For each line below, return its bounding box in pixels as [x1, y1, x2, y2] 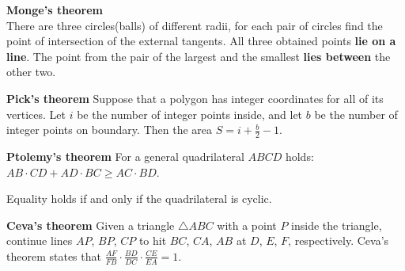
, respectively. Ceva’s [288, 232, 389, 249]
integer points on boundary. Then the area [6, 121, 213, 138]
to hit [138, 232, 167, 249]
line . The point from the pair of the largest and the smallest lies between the [6, 48, 391, 64]
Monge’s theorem [6, 2, 103, 17]
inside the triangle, [291, 216, 382, 233]
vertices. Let [6, 105, 66, 122]
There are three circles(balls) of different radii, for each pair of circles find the [6, 17, 383, 33]
